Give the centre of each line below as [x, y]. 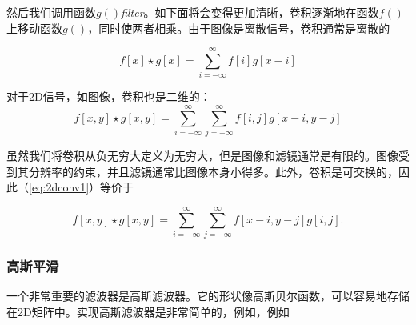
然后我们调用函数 [51, 12]
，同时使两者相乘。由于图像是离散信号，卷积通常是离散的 [239, 28]
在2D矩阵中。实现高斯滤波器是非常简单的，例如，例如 [148, 311]
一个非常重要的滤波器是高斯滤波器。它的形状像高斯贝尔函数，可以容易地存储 [208, 296]
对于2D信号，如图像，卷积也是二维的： [109, 96]
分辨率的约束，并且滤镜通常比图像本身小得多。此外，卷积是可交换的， [213, 171]
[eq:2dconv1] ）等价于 [82, 187]
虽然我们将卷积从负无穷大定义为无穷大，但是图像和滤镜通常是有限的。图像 [202, 156]
